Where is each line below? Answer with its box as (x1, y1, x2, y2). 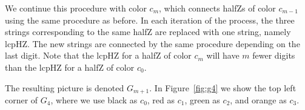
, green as (184, 94, 220, 106)
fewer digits (252, 49, 295, 62)
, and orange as (230, 94, 287, 106)
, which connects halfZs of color (159, 2, 276, 14)
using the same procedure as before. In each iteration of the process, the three (5, 13, 295, 26)
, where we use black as (50, 94, 138, 106)
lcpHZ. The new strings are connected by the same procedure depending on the (5, 37, 300, 50)
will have (206, 49, 240, 62)
